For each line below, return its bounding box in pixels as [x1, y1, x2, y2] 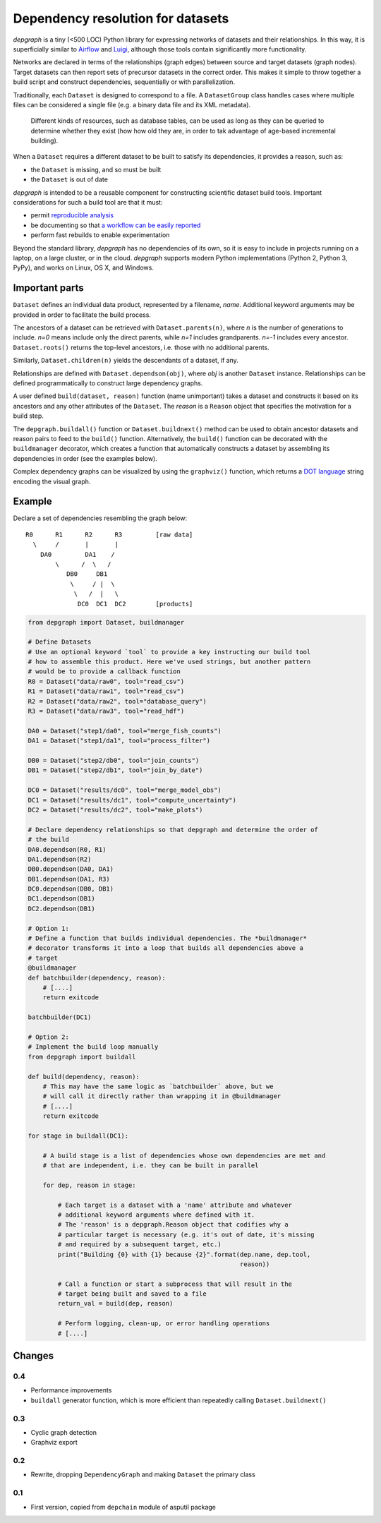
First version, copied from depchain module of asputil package [30, 1503, 217, 1511]
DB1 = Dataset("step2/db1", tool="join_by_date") [28, 766, 203, 774]
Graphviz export [30, 1438, 78, 1447]
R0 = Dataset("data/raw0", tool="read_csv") [28, 678, 185, 685]
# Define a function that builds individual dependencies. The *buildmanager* [28, 934, 307, 942]
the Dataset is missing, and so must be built [30, 165, 162, 174]
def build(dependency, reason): [28, 1073, 140, 1080]
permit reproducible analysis [30, 211, 114, 219]
